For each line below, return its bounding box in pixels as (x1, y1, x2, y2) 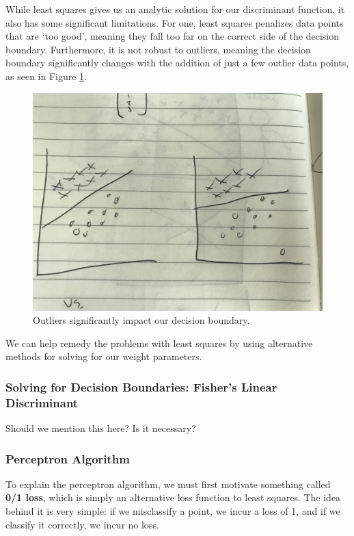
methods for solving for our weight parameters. (5, 349, 202, 363)
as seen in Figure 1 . (5, 68, 87, 83)
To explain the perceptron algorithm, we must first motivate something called (5, 476, 331, 491)
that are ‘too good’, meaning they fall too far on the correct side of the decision (5, 29, 339, 43)
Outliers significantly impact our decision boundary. (33, 313, 250, 327)
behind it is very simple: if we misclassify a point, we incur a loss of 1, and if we (5, 504, 340, 518)
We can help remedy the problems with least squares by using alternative (5, 335, 313, 350)
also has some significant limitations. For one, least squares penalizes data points (5, 15, 344, 29)
